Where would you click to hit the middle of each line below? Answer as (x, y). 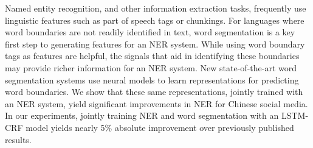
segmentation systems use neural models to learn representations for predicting (152, 79)
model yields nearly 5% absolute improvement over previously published (160, 127)
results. (18, 139)
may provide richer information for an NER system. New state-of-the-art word (151, 67)
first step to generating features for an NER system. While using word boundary (155, 44)
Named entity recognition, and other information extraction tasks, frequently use (156, 8)
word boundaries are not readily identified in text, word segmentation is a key (150, 32)
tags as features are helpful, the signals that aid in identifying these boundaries (152, 56)
